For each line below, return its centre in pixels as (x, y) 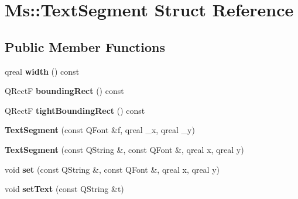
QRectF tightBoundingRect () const (75, 110)
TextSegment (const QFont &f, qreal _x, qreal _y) (100, 130)
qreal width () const (42, 71)
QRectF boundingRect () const (64, 91)
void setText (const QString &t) (64, 189)
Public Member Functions (85, 46)
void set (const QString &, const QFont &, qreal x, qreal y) (112, 169)
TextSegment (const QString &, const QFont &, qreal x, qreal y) (124, 149)
